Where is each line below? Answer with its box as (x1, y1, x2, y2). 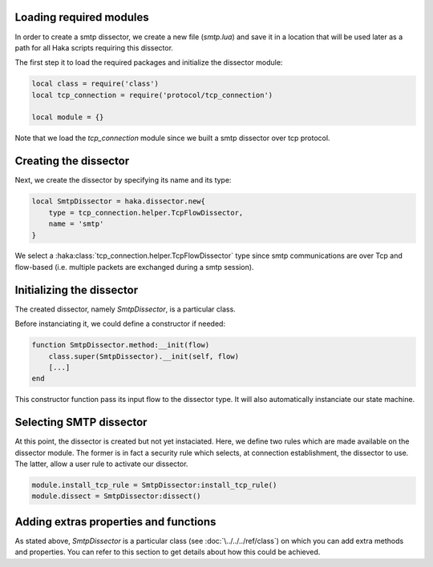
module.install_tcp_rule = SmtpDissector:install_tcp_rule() (31, 481, 277, 489)
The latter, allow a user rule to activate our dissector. (14, 459, 188, 468)
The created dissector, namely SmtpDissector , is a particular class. (14, 304, 236, 314)
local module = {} (31, 113, 104, 122)
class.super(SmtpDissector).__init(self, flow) (48, 352, 240, 360)
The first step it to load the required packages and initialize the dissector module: (14, 58, 283, 67)
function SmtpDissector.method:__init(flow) (31, 340, 210, 350)
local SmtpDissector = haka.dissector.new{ (31, 197, 206, 206)
